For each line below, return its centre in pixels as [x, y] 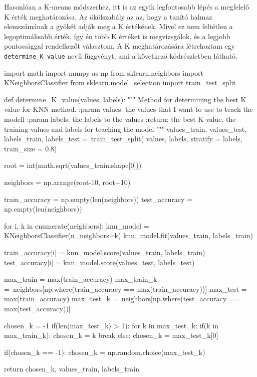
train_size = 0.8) [31, 148]
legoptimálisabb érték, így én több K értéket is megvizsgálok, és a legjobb [117, 36]
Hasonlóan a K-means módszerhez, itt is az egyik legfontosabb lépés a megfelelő [126, 7]
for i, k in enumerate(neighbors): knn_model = [77, 225]
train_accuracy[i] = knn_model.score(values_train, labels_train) [105, 252]
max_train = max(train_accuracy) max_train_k [81, 279]
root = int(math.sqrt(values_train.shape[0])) [73, 165]
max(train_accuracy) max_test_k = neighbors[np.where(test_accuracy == [122, 299]
